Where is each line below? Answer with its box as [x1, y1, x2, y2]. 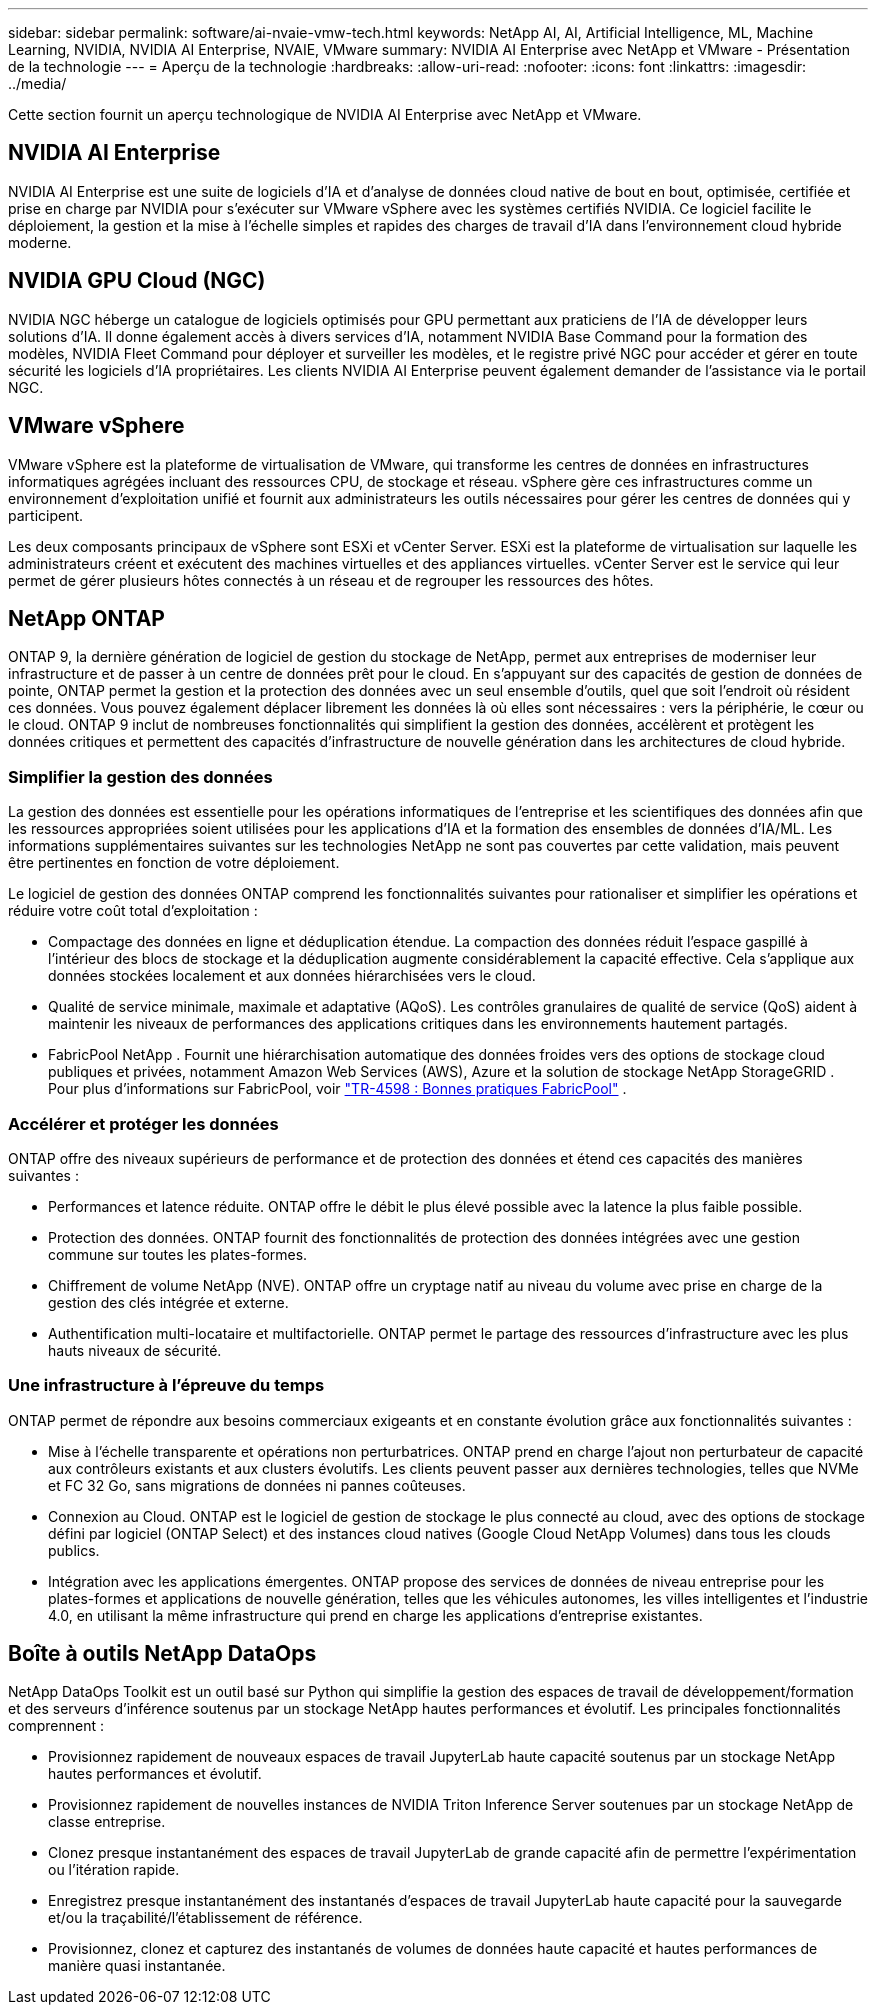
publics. [48, 1541, 100, 1559]
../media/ [8, 75, 67, 92]
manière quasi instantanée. [48, 1957, 226, 1975]
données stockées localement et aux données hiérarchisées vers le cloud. [48, 967, 536, 985]
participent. [8, 506, 84, 524]
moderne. [8, 233, 72, 251]
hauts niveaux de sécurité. [48, 1341, 222, 1359]
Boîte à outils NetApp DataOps [8, 1641, 317, 1667]
